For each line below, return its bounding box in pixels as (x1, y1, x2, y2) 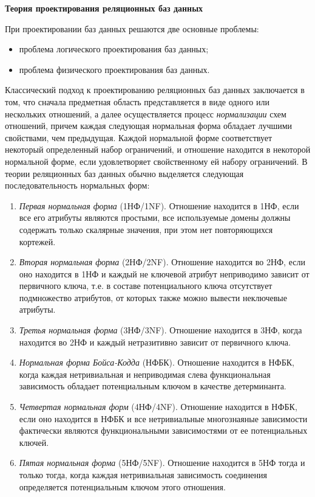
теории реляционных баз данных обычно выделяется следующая (5, 167, 244, 179)
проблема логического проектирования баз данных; (19, 43, 209, 55)
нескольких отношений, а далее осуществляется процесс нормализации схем (5, 107, 286, 120)
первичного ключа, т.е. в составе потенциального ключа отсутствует (19, 279, 273, 292)
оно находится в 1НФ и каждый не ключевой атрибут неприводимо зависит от (19, 267, 310, 280)
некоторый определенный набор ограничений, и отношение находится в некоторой (5, 143, 311, 156)
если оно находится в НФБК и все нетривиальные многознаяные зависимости (19, 412, 308, 425)
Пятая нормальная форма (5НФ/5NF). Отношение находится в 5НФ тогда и (19, 456, 305, 469)
